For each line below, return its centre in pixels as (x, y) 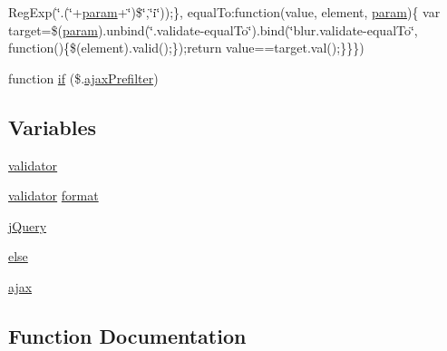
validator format (53, 195)
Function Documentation (127, 335)
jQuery (28, 225)
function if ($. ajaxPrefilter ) (83, 78)
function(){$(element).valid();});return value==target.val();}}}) (186, 48)
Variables (53, 127)
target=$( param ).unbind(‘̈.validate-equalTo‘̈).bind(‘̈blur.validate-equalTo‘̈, (213, 29)
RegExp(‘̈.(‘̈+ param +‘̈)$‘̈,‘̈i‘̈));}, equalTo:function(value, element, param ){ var (224, 12)
